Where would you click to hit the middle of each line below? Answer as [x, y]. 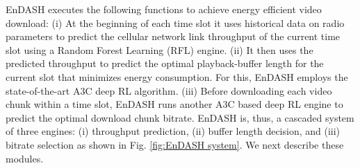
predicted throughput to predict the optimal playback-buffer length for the [165, 63]
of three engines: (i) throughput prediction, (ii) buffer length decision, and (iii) [173, 131]
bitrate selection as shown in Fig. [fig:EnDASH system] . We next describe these [175, 144]
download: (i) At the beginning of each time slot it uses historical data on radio [175, 22]
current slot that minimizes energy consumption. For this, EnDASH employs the [177, 76]
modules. [25, 158]
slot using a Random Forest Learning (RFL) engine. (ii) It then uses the [159, 49]
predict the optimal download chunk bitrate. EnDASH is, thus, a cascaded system [180, 117]
